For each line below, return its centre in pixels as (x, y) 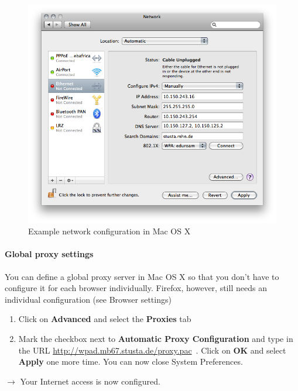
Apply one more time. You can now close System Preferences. (131, 361)
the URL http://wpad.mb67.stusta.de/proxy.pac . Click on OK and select (152, 350)
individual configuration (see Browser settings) (88, 299)
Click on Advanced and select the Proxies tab (105, 319)
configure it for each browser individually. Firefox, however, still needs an (136, 288)
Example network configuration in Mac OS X (109, 231)
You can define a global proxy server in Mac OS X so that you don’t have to (142, 276)
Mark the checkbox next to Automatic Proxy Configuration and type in (156, 338)
